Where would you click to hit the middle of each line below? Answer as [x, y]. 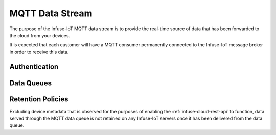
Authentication [34, 66]
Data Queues [31, 83]
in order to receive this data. [39, 52]
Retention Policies [39, 99]
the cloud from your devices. [40, 35]
